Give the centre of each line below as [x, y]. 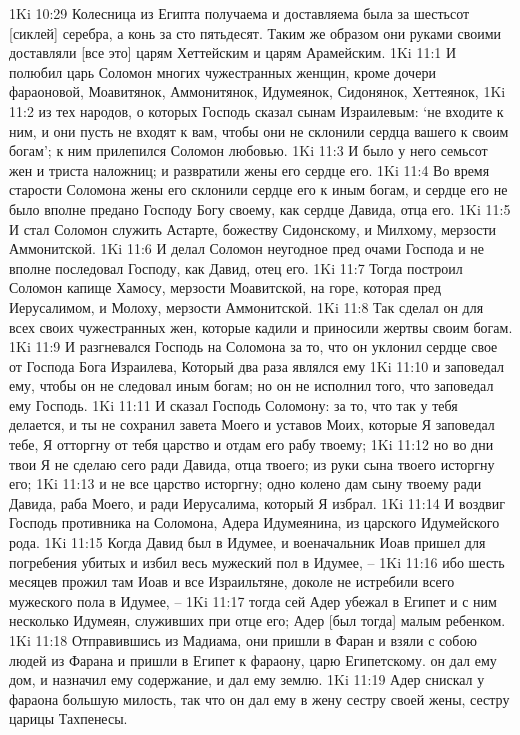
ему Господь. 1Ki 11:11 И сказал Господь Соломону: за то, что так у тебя [233, 404]
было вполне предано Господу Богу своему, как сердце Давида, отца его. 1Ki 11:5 [260, 208]
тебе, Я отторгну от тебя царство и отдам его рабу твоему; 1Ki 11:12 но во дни [251, 444]
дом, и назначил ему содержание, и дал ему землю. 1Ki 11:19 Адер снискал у [247, 679]
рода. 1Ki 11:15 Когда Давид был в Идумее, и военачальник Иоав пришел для [247, 542]
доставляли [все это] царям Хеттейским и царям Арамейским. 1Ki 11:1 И [233, 52]
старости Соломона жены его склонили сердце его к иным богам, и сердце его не [258, 189]
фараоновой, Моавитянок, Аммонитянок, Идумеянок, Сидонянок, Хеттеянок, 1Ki [257, 91]
